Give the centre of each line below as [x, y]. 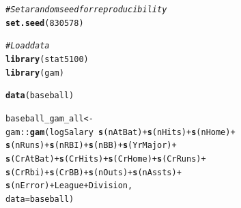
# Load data [28, 46]
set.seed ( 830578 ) [45, 23]
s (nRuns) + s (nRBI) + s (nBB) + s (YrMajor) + [91, 146]
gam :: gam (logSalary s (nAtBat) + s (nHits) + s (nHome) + [120, 132]
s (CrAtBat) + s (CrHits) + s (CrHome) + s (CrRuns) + [106, 159]
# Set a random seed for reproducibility [86, 10]
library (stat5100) [47, 59]
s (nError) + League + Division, [69, 186]
